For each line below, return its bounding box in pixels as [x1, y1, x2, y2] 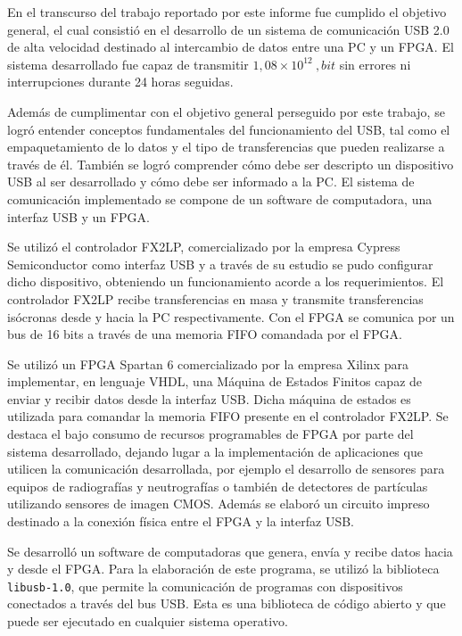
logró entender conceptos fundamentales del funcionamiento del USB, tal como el [7, 120, 450, 138]
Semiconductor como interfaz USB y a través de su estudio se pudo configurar [7, 254, 433, 273]
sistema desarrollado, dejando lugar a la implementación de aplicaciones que [7, 442, 423, 460]
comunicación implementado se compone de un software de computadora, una [7, 189, 433, 208]
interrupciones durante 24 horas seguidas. [7, 72, 234, 91]
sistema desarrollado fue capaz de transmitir [7, 54, 249, 73]
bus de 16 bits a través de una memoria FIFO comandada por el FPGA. [7, 325, 402, 343]
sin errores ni [339, 54, 411, 73]
